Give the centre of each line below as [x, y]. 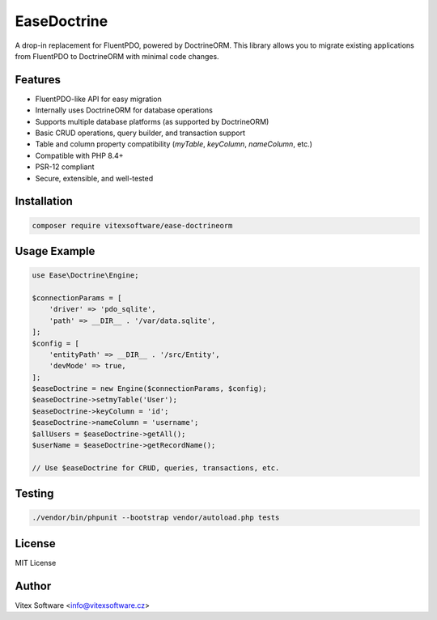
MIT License [36, 563]
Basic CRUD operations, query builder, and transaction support [140, 133]
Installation [44, 201]
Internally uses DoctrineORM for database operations [124, 110]
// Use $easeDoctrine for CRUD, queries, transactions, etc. [156, 468]
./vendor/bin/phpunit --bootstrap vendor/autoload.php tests [156, 518]
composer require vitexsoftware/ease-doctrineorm [132, 225]
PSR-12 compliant [65, 167]
